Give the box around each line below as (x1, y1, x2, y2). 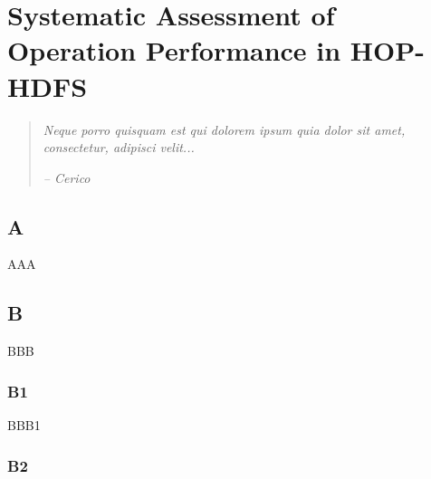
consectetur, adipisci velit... (43, 138, 195, 157)
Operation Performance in (7, 32, 341, 69)
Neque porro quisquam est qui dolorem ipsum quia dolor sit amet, (43, 120, 406, 139)
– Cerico (43, 168, 91, 187)
